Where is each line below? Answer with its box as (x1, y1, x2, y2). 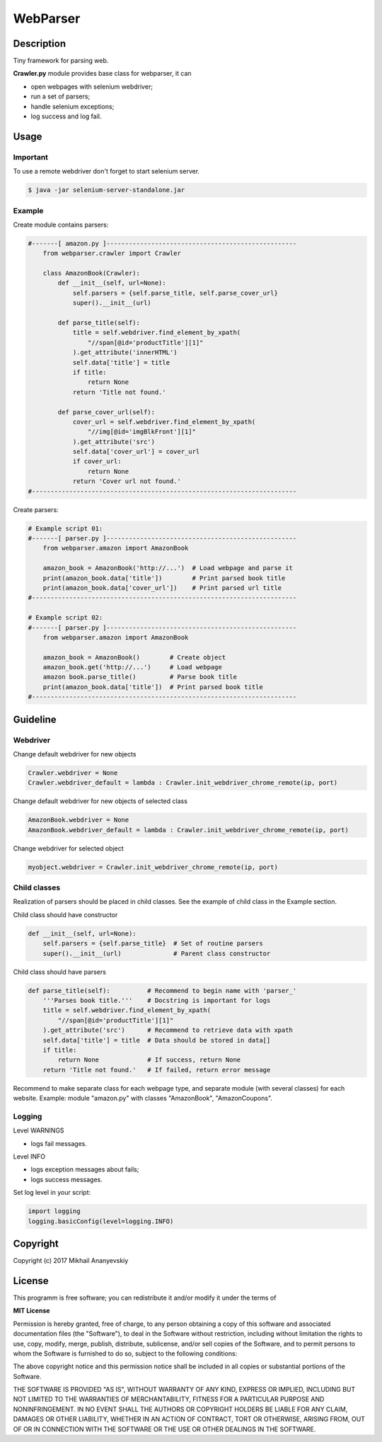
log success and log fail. (30, 112, 102, 120)
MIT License (13, 1307, 50, 1315)
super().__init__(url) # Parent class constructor (42, 949, 271, 958)
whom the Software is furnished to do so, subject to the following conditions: (13, 1349, 238, 1358)
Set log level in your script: (13, 1188, 91, 1197)
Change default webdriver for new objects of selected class (13, 797, 187, 805)
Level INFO (13, 1152, 46, 1161)
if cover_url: (72, 458, 122, 465)
